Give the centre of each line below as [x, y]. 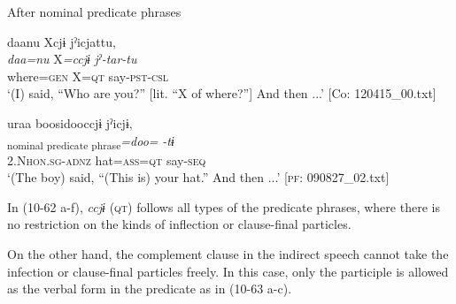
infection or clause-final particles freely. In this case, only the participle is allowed [228, 271]
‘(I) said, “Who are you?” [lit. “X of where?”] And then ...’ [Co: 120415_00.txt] [222, 93]
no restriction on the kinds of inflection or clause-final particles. [179, 224]
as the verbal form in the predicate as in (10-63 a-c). [150, 289]
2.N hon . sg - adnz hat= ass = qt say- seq [107, 160]
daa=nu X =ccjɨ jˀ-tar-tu [72, 59]
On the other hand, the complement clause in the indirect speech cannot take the [228, 254]
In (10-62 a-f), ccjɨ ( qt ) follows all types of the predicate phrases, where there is [224, 206]
